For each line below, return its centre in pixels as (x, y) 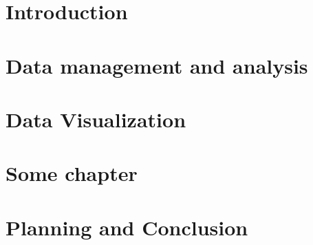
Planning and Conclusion (127, 227)
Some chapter (72, 173)
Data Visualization (96, 119)
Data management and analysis (157, 65)
